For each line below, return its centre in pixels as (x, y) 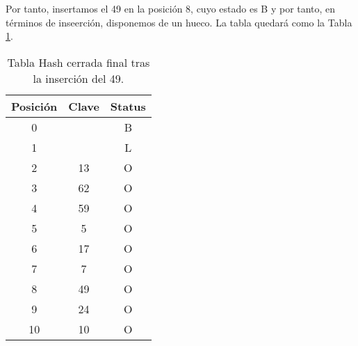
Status (128, 106)
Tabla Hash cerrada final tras (79, 62)
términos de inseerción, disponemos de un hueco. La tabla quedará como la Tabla (179, 22)
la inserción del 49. (79, 78)
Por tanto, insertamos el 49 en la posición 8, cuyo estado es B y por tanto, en (171, 8)
